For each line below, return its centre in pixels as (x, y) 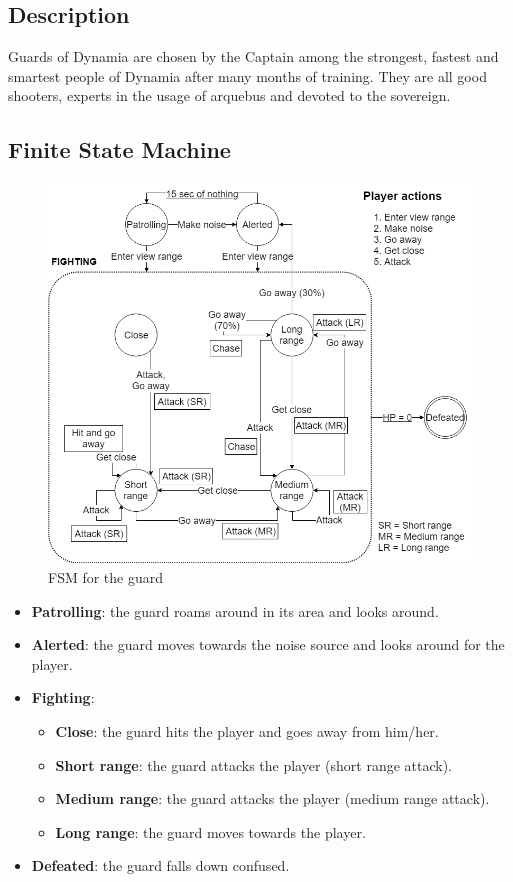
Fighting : (63, 697)
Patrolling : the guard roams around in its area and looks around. (235, 610)
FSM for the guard (106, 576)
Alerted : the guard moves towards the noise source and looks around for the (268, 644)
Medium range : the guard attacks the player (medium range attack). (272, 798)
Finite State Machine (119, 149)
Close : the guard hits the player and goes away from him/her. (247, 730)
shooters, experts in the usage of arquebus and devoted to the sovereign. (229, 95)
